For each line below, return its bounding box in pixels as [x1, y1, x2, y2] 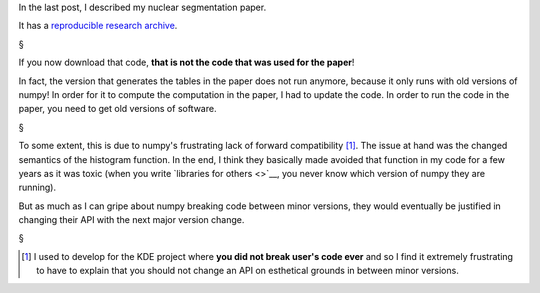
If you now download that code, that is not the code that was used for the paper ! [18, 56, 355, 69]
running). [18, 181, 57, 194]
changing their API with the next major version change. [18, 214, 245, 226]
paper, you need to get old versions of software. [18, 103, 217, 115]
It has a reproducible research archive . [18, 20, 178, 32]
